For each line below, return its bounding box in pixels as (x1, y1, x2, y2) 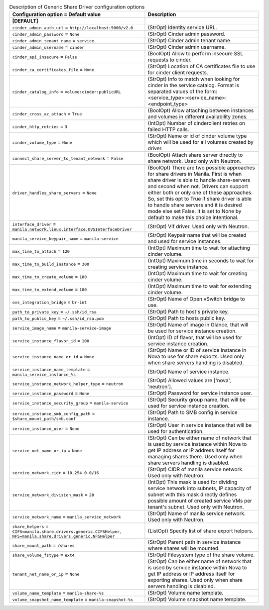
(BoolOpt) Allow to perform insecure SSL (147, 50, 244, 57)
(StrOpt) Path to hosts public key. (147, 315, 226, 322)
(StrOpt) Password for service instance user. (147, 390, 253, 397)
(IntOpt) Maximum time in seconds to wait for (147, 257, 254, 264)
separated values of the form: (147, 88, 218, 95)
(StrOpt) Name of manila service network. (147, 510, 246, 517)
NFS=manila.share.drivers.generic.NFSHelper (12, 534, 115, 539)
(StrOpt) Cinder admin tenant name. (147, 37, 232, 44)
